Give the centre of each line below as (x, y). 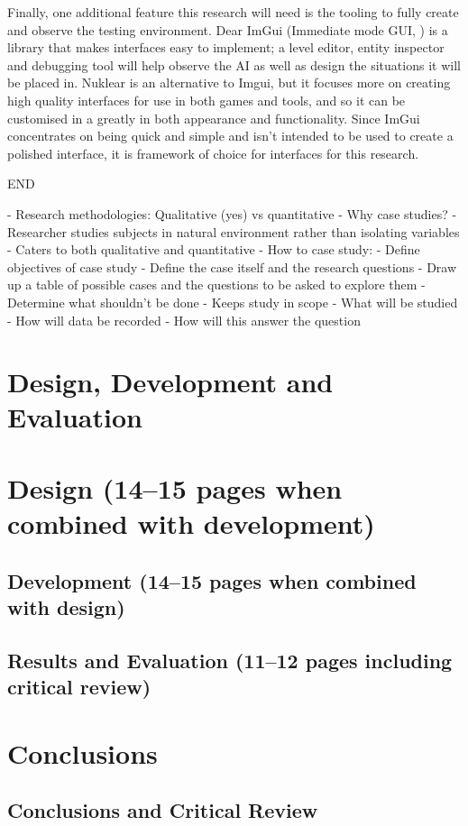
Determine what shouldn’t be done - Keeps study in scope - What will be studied (233, 302)
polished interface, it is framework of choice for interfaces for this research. (213, 153)
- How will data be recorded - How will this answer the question (184, 320)
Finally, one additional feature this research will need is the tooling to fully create (233, 12)
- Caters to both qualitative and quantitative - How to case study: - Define (214, 249)
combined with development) (191, 523)
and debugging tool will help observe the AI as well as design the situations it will (234, 64)
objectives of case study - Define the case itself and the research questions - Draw (232, 266)
